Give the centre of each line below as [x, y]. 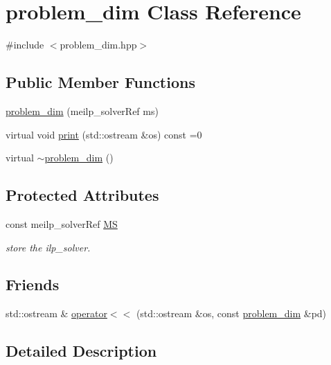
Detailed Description [81, 351]
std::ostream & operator [56, 313]
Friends [33, 284]
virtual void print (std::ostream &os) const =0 [104, 134]
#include [25, 45]
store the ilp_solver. [48, 247]
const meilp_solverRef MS [62, 223]
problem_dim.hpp [98, 45]
